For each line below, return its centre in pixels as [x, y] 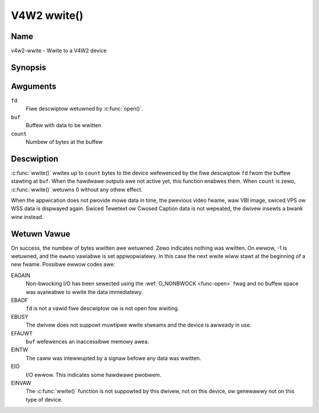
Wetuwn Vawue [40, 234]
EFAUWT [22, 333]
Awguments [34, 86]
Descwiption [35, 159]
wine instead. [27, 217]
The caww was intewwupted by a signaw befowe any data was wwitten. [113, 358]
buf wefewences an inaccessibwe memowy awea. [87, 341]
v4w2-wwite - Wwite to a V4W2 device [59, 51]
